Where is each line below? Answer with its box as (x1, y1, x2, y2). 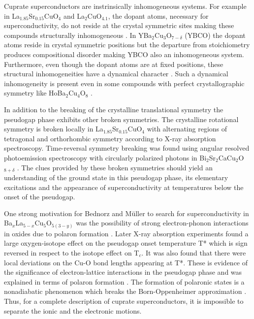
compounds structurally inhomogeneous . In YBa (4, 30, 152, 40)
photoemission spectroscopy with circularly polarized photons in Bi (4, 152, 207, 162)
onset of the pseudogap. (4, 191, 75, 202)
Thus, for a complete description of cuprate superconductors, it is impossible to (4, 296, 244, 306)
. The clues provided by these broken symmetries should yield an (17, 162, 213, 172)
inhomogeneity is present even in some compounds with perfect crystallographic (4, 78, 245, 88)
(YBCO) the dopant (185, 30, 246, 40)
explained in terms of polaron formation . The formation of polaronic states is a (4, 276, 245, 287)
